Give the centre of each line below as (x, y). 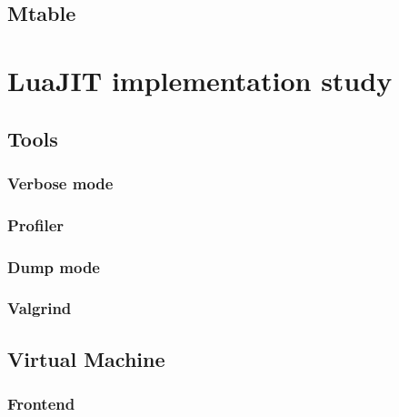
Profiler (36, 224)
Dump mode (54, 266)
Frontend (41, 404)
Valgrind (40, 308)
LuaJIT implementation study (200, 80)
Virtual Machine (86, 358)
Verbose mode (60, 183)
